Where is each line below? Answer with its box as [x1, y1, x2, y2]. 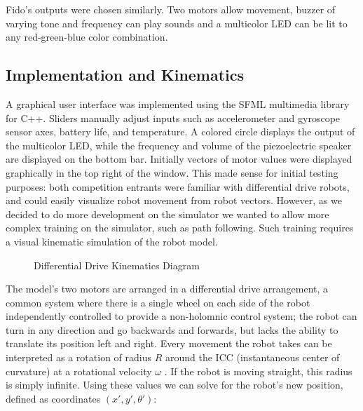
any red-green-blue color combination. [6, 29, 168, 44]
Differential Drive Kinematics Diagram [34, 257, 200, 272]
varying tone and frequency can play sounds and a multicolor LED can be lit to [6, 15, 348, 30]
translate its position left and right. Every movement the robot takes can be [6, 336, 332, 351]
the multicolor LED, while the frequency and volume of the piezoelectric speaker [6, 137, 352, 152]
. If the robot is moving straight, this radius [164, 363, 352, 378]
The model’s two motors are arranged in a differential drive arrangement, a [6, 281, 329, 296]
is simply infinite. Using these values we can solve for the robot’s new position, [6, 377, 343, 392]
